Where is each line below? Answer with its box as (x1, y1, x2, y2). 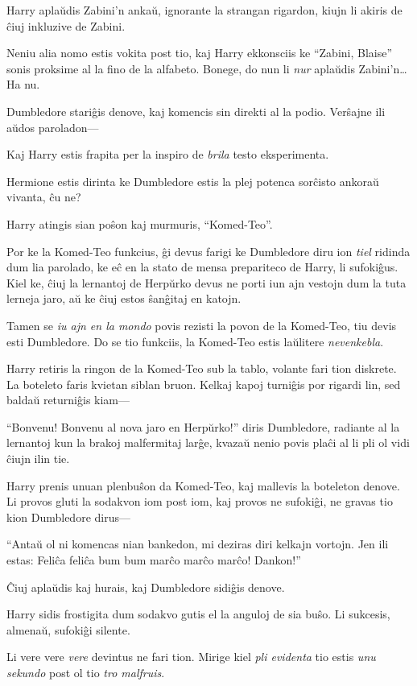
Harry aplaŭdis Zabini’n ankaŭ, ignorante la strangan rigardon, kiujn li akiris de (6, 2, 403, 18)
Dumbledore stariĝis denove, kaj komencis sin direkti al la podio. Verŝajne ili (6, 102, 386, 119)
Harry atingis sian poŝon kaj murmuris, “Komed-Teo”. (6, 215, 273, 232)
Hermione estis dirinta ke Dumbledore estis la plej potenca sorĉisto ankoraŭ (6, 172, 379, 189)
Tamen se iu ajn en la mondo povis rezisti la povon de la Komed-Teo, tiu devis (6, 316, 397, 333)
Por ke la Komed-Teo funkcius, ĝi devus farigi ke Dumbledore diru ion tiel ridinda (6, 242, 411, 259)
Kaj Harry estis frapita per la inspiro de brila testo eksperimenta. (6, 146, 329, 163)
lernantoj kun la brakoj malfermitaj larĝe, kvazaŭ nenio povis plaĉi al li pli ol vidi (6, 434, 410, 451)
